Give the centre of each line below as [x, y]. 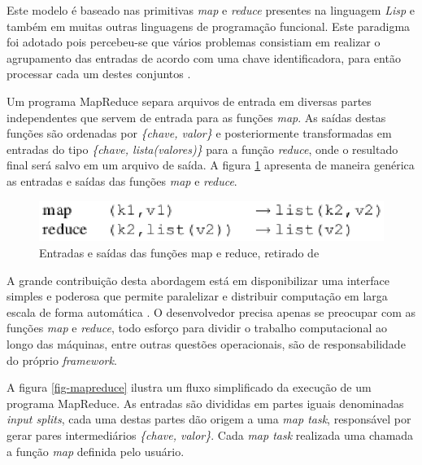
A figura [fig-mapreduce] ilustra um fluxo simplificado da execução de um [189, 387]
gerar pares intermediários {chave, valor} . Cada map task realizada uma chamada [210, 434]
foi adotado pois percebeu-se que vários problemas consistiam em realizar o [194, 42]
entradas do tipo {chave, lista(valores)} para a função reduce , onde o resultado [202, 149]
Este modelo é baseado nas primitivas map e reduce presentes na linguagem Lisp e [211, 10]
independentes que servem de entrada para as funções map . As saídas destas [196, 117]
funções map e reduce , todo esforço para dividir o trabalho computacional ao [197, 328]
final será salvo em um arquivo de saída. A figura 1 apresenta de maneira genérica [211, 165]
